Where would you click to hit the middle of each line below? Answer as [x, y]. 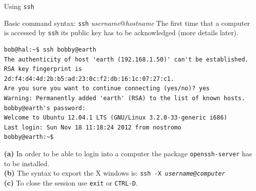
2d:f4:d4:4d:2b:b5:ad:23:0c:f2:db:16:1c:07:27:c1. [89, 79]
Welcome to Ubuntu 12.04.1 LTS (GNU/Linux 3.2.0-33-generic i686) [116, 118]
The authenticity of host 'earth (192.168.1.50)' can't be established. [126, 59]
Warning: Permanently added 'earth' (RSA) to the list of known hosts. [125, 98]
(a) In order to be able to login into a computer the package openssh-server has [128, 153]
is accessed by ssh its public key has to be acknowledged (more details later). [121, 32]
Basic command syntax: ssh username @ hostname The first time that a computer [127, 23]
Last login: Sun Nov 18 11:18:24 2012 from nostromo [93, 127]
